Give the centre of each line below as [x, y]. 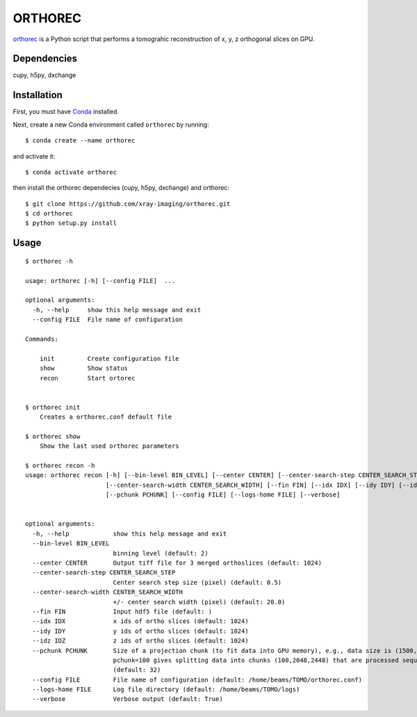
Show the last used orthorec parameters [109, 446]
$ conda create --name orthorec [80, 140]
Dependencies [45, 59]
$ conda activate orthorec [71, 172]
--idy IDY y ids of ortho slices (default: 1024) [141, 631]
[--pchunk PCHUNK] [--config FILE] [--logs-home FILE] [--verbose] [223, 495]
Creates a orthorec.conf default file [106, 417]
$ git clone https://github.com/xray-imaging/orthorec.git [128, 204]
